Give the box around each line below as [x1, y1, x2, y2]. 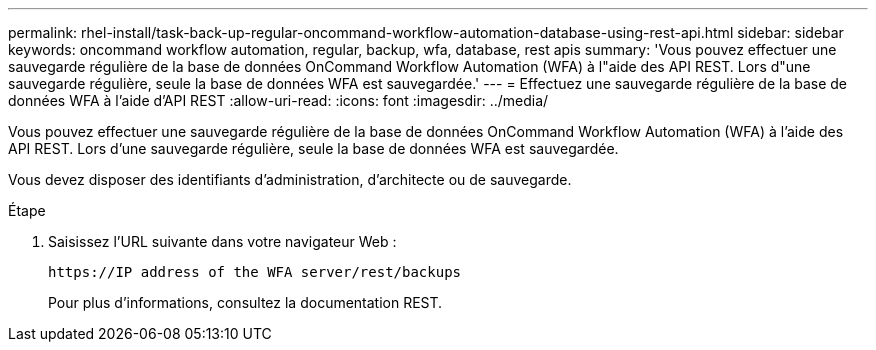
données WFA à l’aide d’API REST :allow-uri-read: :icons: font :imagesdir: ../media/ [8, 92, 549, 109]
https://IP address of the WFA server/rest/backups [48, 264, 462, 280]
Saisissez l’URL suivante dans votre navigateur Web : [48, 233, 397, 250]
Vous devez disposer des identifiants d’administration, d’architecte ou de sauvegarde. [8, 171, 572, 188]
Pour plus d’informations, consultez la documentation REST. [48, 294, 443, 311]
